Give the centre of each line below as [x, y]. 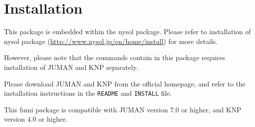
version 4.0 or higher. [36, 119]
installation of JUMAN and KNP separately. [71, 67]
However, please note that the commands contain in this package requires [115, 57]
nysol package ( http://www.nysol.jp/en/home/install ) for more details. [111, 41]
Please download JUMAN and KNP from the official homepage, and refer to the [125, 83]
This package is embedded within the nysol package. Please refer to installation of [127, 32]
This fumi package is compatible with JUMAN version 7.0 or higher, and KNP [123, 109]
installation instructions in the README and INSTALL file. [88, 93]
